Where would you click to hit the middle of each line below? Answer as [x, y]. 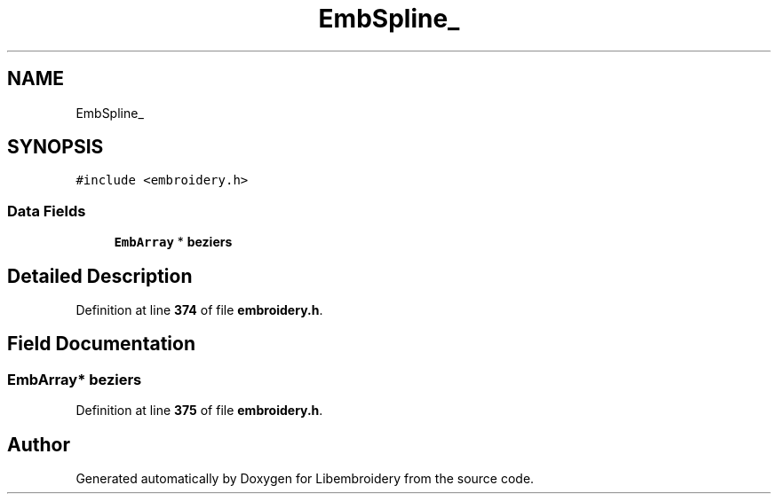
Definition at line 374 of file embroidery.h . [199, 310]
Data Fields [47, 211]
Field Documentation [101, 344]
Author [39, 444]
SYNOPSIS [56, 147]
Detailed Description [100, 276]
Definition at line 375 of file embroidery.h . [199, 411]
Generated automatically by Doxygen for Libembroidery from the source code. [305, 479]
